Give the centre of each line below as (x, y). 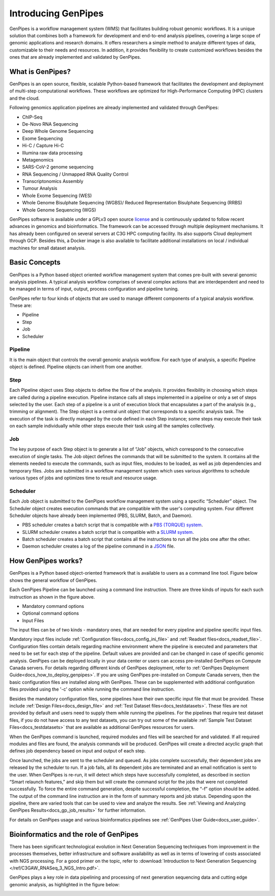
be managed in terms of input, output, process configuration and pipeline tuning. (94, 289)
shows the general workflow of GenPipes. (53, 580)
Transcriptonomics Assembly (53, 181)
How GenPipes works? (46, 561)
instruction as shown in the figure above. (52, 597)
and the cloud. (25, 98)
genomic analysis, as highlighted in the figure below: (64, 884)
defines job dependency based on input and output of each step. (78, 751)
